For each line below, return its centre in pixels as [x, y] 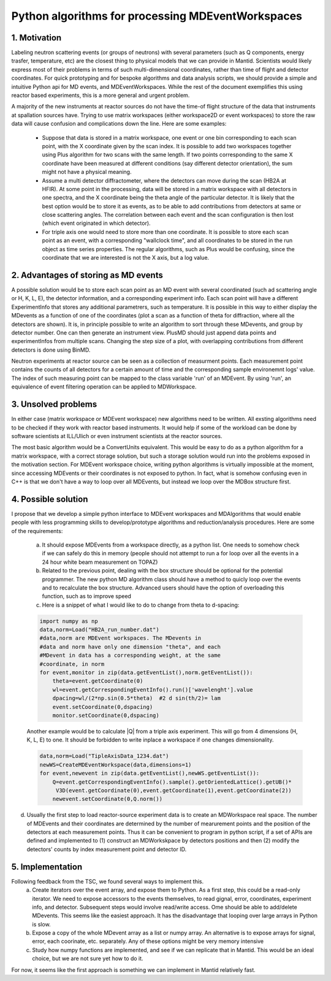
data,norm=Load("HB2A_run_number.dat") [99, 630]
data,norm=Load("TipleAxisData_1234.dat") [104, 756]
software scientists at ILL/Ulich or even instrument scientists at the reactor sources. [117, 436]
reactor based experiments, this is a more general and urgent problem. [101, 96]
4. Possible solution [50, 499]
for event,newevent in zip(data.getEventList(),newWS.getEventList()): [150, 773]
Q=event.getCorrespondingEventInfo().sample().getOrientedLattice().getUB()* [172, 782]
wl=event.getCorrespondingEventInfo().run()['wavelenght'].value [153, 690]
